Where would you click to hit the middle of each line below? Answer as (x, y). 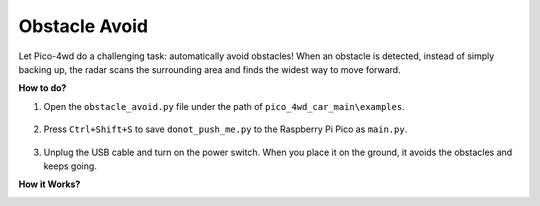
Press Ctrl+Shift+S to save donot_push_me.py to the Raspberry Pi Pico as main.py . (225, 129)
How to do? (42, 88)
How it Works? (49, 184)
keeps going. (70, 166)
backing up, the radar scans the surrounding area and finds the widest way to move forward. (209, 69)
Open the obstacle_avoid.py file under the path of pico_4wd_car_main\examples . (224, 106)
